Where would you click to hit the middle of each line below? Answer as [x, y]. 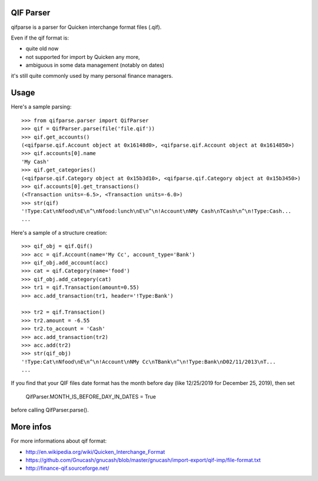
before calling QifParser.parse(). [50, 410]
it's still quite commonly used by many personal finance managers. [92, 76]
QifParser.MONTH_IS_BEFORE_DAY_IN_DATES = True [91, 396]
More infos [31, 427]
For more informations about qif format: [59, 441]
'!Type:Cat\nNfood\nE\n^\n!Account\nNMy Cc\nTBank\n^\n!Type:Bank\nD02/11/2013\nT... [149, 362]
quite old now [42, 49]
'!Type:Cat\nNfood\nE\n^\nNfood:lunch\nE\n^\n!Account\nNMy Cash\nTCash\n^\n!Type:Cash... [156, 211]
